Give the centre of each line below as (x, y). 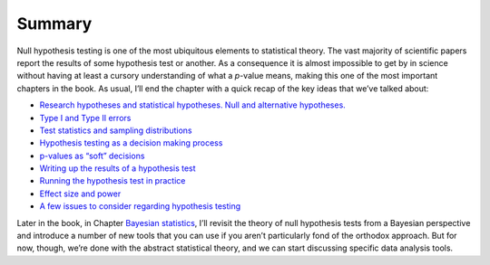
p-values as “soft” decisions (92, 156)
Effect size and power (80, 194)
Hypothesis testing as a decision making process (131, 143)
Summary (54, 24)
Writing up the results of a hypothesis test (118, 168)
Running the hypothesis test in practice (113, 181)
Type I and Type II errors (85, 118)
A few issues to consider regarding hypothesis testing (140, 206)
